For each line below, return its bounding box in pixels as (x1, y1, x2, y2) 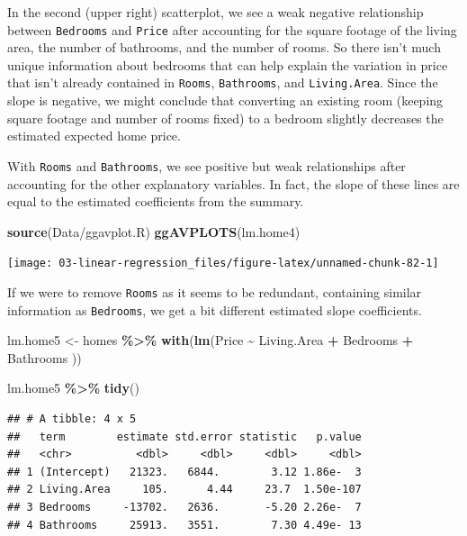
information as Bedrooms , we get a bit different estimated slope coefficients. (7, 300, 422, 319)
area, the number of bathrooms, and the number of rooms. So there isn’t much (7, 38, 441, 57)
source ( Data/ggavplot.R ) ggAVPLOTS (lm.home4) (7, 222, 301, 241)
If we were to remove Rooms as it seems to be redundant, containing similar (7, 282, 422, 301)
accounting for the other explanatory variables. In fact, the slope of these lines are (7, 174, 460, 193)
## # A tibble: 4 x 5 (7, 413, 137, 426)
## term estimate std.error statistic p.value (7, 430, 362, 443)
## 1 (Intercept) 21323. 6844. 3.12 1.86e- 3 (7, 465, 362, 478)
